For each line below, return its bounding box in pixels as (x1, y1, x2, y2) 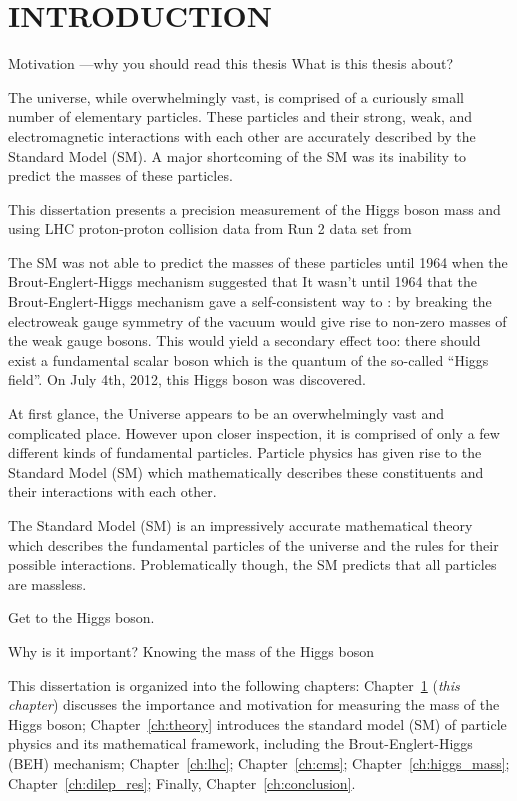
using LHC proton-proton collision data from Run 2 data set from (8, 218, 412, 239)
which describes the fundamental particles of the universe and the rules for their (8, 534, 499, 555)
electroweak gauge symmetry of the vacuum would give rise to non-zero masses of (8, 310, 507, 331)
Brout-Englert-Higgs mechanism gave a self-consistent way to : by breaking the (8, 291, 492, 312)
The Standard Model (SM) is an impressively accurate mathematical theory (8, 515, 473, 535)
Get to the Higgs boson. (8, 607, 155, 628)
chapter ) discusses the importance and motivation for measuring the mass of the (8, 694, 500, 715)
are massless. (8, 573, 87, 594)
